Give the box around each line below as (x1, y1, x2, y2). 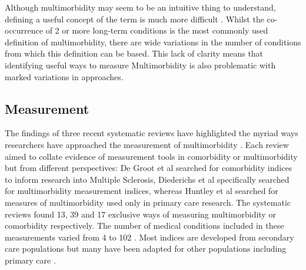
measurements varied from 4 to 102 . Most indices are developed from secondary (5, 231, 294, 243)
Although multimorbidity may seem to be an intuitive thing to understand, (5, 1, 276, 13)
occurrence (5, 24, 44, 37)
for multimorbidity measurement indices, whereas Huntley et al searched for (5, 185, 278, 197)
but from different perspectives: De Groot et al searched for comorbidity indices (5, 162, 292, 174)
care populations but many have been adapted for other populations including (5, 242, 287, 255)
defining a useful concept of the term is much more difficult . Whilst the (5, 12, 264, 25)
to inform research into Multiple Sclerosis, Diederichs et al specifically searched (5, 173, 290, 185)
